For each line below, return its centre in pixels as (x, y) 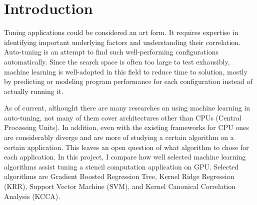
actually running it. (34, 91)
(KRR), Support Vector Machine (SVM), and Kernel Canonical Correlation (120, 186)
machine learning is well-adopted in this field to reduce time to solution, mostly (126, 71)
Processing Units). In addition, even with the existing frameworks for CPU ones (126, 127)
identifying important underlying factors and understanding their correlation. (122, 42)
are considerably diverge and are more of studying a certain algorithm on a (119, 137)
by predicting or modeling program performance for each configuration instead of (128, 81)
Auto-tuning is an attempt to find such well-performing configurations (111, 52)
